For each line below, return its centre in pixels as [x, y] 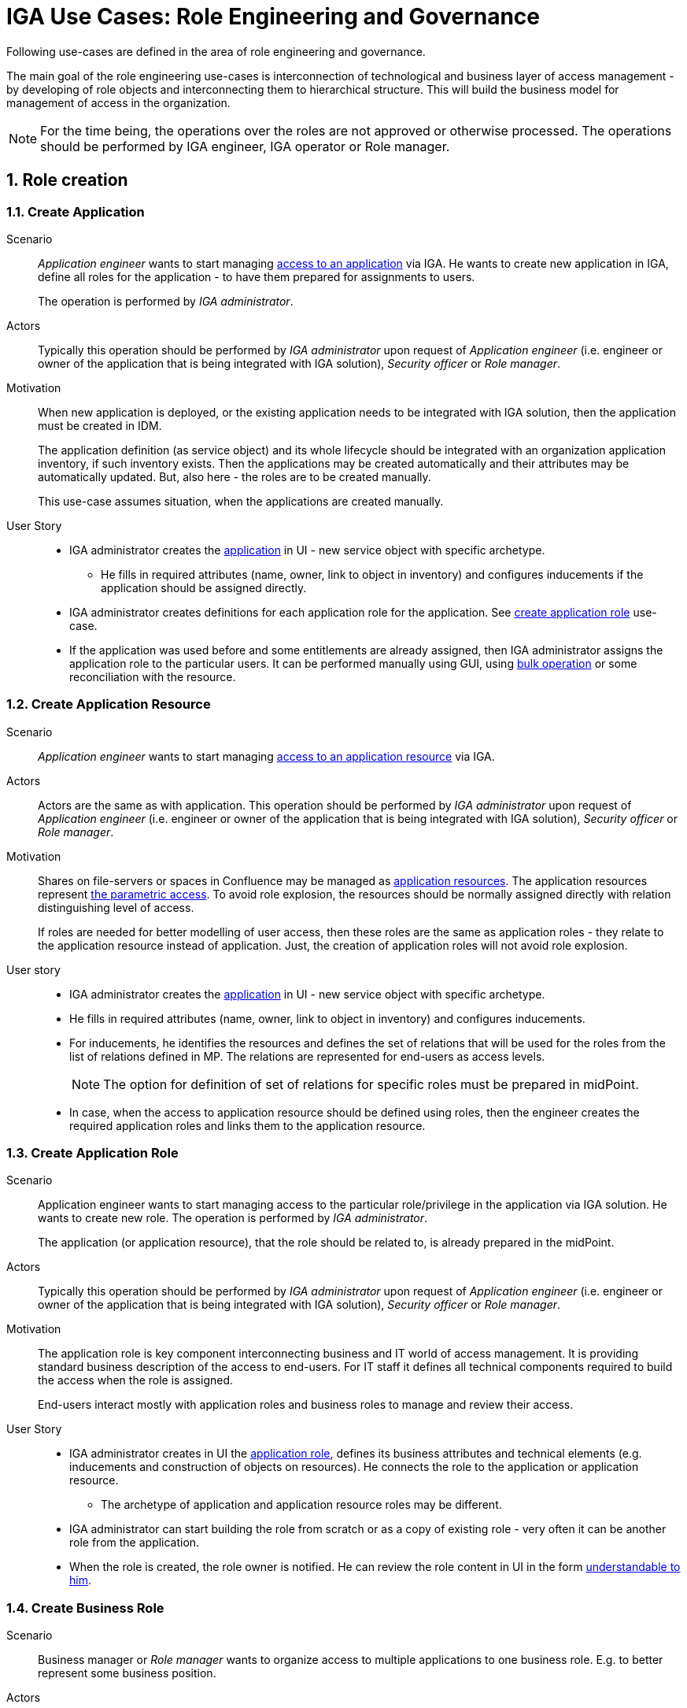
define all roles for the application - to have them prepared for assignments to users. [257, 276]
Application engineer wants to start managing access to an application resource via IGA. [266, 756]
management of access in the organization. [118, 102]
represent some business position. [127, 1673]
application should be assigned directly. [204, 587]
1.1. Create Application [76, 211]
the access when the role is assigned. [136, 1380]
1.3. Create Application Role [92, 1153]
